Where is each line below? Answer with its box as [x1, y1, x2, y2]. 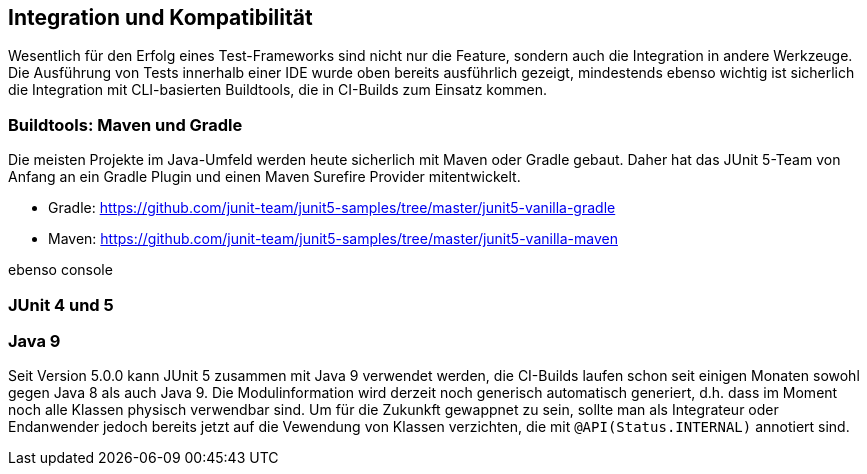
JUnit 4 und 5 [8, 294, 114, 315]
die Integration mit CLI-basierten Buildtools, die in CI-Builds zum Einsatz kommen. [8, 81, 548, 99]
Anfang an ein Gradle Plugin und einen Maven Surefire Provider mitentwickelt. [8, 168, 521, 186]
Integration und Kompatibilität [8, 5, 313, 30]
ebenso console [8, 261, 113, 279]
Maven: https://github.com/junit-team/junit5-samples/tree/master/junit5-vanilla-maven [48, 230, 618, 248]
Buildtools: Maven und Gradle [8, 114, 243, 135]
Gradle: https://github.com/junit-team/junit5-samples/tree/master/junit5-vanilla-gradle [48, 199, 616, 217]
